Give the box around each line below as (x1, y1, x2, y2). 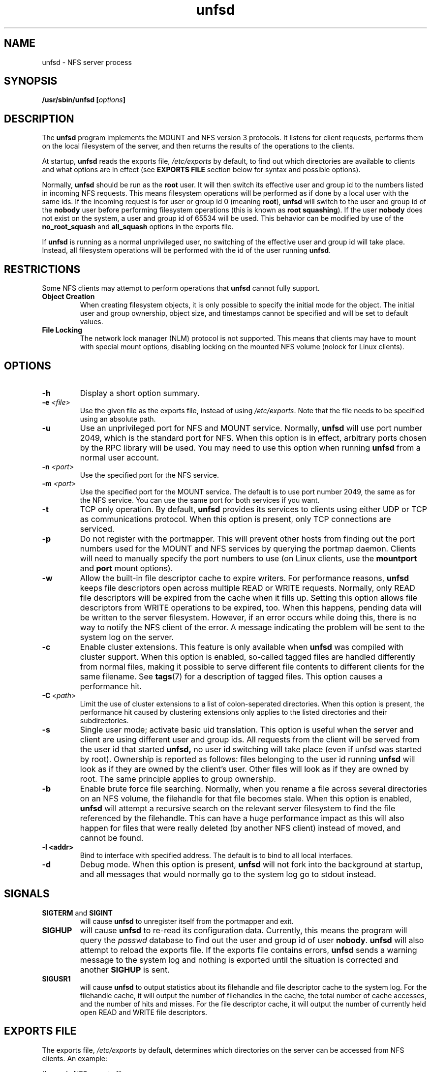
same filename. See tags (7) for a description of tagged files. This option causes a (80, 671, 383, 681)
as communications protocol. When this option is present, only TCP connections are (80, 514, 391, 524)
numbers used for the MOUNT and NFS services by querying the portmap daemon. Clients (80, 543, 416, 553)
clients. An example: (42, 1054, 108, 1063)
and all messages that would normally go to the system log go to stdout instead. (80, 869, 376, 879)
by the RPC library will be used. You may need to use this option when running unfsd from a (80, 442, 421, 453)
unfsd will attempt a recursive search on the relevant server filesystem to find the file (80, 803, 396, 813)
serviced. (80, 523, 115, 534)
